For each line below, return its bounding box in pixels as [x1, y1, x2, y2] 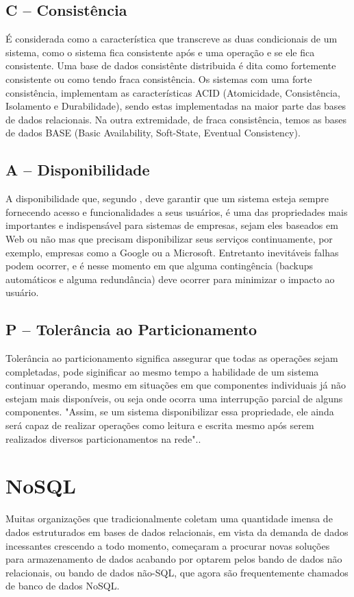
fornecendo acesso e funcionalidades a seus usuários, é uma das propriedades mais [5, 204, 348, 219]
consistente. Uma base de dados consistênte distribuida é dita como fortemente [5, 58, 336, 73]
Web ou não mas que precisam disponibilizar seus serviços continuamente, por [5, 231, 333, 245]
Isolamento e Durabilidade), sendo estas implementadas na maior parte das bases [5, 99, 346, 113]
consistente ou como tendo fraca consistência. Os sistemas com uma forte [5, 71, 312, 86]
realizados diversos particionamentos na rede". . [5, 431, 201, 446]
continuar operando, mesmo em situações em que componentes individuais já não [5, 378, 346, 392]
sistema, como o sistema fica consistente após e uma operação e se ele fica [5, 45, 315, 59]
